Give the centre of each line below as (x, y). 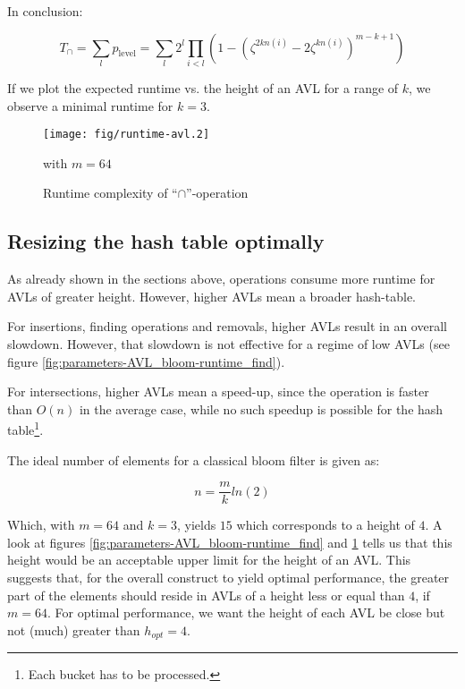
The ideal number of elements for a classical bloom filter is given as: (194, 459)
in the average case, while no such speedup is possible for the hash (261, 408)
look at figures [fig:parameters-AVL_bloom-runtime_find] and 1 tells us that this (230, 542)
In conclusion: (45, 11)
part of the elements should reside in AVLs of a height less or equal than (206, 595)
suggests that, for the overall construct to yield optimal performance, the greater (228, 577)
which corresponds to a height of (325, 525)
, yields (196, 525)
